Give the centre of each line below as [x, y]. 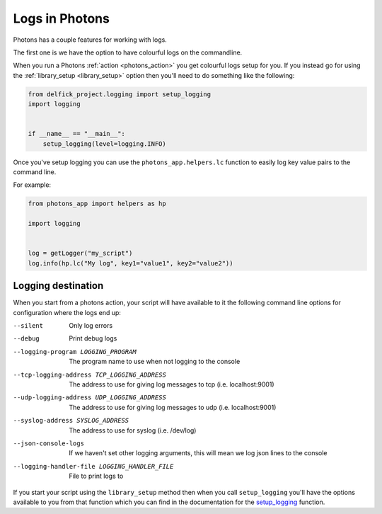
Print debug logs [93, 338]
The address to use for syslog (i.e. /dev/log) [133, 430]
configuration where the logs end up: [67, 312]
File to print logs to [96, 476]
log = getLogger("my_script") [80, 253]
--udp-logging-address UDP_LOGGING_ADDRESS [89, 398]
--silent [28, 326]
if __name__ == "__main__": [76, 134]
